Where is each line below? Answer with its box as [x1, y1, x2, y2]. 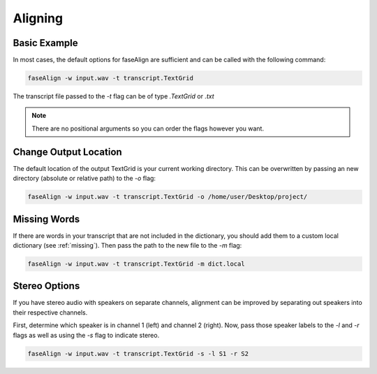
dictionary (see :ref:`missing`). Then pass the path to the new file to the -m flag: [13, 241, 242, 249]
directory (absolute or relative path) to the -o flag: [13, 174, 156, 183]
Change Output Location [13, 146, 122, 158]
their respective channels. [13, 308, 88, 317]
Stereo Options [13, 280, 80, 292]
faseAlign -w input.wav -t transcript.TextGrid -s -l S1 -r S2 [27, 350, 249, 357]
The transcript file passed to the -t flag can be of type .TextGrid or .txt [13, 92, 214, 100]
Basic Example [13, 37, 78, 49]
